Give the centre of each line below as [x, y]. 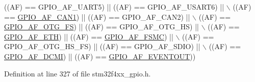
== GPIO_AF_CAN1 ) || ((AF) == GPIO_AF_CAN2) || [97, 16]
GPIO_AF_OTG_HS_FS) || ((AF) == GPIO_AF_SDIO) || [102, 46]
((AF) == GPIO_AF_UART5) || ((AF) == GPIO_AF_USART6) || [114, 7]
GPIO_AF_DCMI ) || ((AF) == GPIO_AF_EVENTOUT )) [100, 56]
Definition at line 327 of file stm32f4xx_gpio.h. [78, 73]
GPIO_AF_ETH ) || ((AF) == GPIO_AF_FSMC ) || [89, 36]
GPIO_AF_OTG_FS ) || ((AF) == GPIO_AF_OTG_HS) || [101, 27]
